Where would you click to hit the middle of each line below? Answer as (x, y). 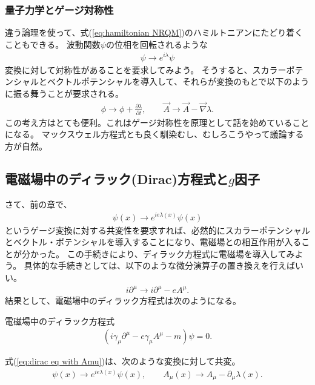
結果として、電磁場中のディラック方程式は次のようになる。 (123, 301)
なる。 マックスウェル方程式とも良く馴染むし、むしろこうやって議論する (158, 134)
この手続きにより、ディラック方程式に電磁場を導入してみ (181, 253)
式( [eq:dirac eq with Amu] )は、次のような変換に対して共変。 (123, 361)
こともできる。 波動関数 (53, 44)
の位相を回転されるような (157, 44)
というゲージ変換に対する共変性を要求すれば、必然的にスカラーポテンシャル (157, 230)
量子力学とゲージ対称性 (59, 9)
